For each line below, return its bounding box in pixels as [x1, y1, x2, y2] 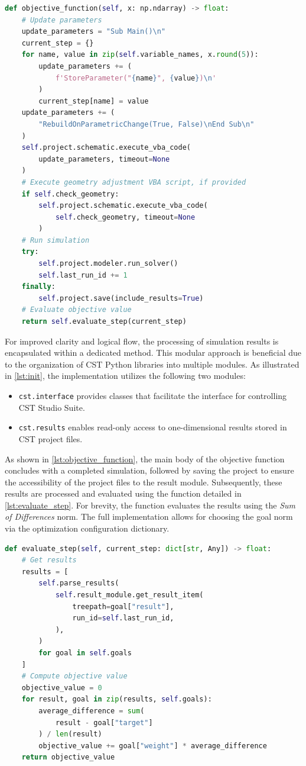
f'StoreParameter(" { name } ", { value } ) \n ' [55, 73, 217, 82]
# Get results [21, 556, 77, 565]
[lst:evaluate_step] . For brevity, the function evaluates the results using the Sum [5, 498, 295, 511]
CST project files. [18, 432, 83, 445]
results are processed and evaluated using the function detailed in [5, 487, 242, 500]
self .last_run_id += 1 [38, 271, 128, 279]
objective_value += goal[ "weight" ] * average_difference [38, 741, 267, 750]
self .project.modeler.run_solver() [38, 259, 178, 268]
